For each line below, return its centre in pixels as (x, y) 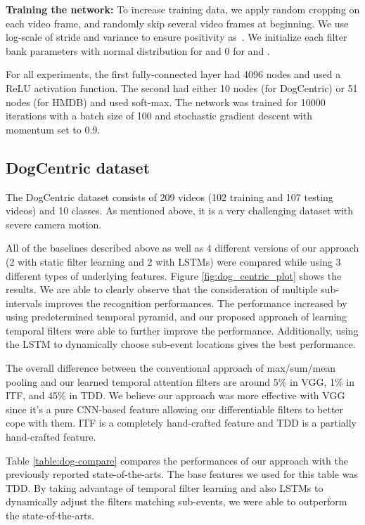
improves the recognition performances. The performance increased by (196, 303)
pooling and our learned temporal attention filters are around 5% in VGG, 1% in (180, 381)
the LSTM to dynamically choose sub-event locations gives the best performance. (181, 344)
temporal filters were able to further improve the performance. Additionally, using (182, 330)
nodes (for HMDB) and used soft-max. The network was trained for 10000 (166, 102)
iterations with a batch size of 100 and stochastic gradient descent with (159, 116)
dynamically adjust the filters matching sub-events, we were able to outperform (177, 501)
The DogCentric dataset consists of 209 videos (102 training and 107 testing (169, 196)
